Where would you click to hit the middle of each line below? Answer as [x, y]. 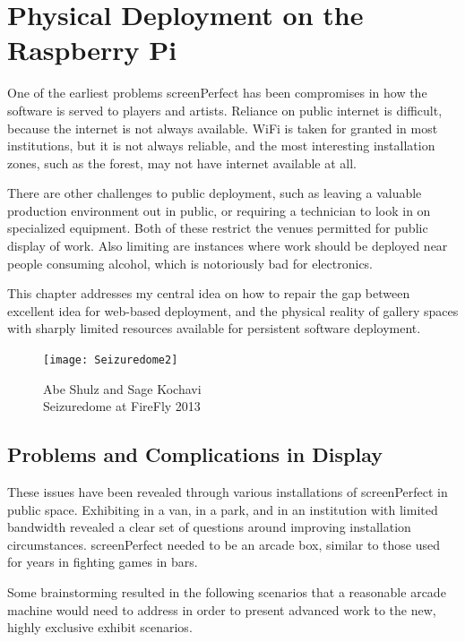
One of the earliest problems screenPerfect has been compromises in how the [217, 93]
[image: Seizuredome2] [111, 360]
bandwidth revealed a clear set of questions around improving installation [209, 527]
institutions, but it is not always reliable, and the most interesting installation [221, 146]
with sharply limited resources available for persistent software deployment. [214, 328]
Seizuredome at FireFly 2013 [122, 406]
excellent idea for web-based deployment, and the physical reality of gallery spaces [233, 310]
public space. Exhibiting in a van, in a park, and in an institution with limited [223, 509]
